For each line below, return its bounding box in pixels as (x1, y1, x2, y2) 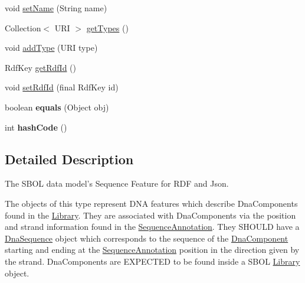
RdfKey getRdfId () (5, 61, 76, 73)
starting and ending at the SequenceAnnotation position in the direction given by (5, 243, 300, 256)
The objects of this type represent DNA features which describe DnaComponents (5, 197, 298, 209)
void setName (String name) (5, 2, 107, 14)
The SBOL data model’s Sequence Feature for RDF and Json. (5, 177, 229, 190)
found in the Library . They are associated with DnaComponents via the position (5, 209, 296, 221)
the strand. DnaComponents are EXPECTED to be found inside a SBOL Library (5, 255, 300, 267)
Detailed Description (5, 149, 134, 168)
